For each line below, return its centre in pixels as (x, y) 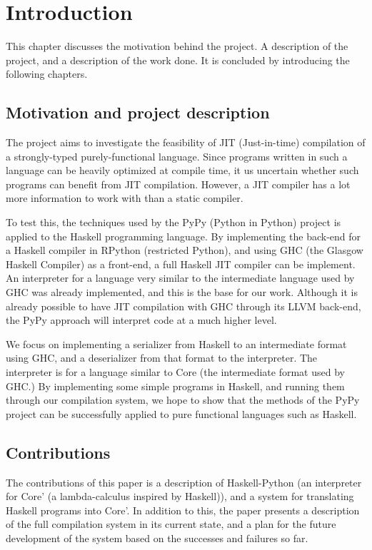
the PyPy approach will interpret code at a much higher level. (141, 320)
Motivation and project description (138, 112)
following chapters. (47, 74)
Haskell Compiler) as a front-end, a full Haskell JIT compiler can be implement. (181, 264)
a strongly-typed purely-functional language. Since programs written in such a (177, 156)
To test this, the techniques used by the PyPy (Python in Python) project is (174, 222)
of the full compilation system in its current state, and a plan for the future (171, 524)
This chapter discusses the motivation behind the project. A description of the (177, 46)
